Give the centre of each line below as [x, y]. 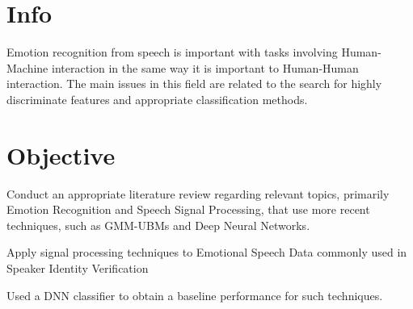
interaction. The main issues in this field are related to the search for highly [194, 84]
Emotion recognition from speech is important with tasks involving [172, 52]
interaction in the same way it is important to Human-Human [205, 67]
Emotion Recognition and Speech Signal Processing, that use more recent [188, 209]
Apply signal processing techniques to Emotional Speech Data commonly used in [207, 252]
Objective [61, 154]
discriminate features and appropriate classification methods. [157, 99]
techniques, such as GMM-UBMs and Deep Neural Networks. [158, 225]
